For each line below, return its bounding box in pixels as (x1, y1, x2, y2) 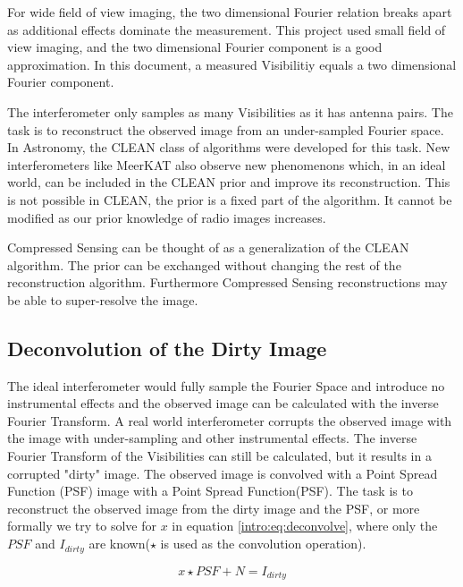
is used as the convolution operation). (160, 534, 366, 553)
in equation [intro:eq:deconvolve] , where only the (172, 516, 438, 535)
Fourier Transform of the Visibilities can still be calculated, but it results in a (7, 447, 432, 465)
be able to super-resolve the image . (7, 290, 198, 309)
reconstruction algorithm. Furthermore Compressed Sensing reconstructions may (7, 273, 448, 292)
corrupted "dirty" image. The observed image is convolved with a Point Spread (7, 464, 438, 482)
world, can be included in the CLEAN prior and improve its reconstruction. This (7, 173, 450, 191)
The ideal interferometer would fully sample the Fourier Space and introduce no (7, 376, 445, 395)
